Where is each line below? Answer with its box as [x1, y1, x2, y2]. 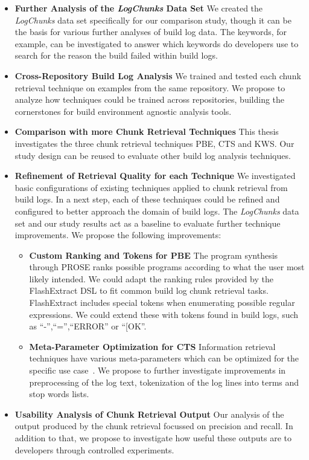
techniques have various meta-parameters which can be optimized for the [29, 352, 299, 364]
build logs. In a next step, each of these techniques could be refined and [14, 193, 280, 206]
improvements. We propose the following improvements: [14, 228, 221, 241]
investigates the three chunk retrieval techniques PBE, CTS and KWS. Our [14, 137, 295, 149]
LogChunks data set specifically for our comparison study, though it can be [14, 13, 291, 26]
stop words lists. [29, 387, 89, 400]
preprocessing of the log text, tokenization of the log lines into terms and [29, 375, 299, 388]
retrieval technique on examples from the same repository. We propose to [14, 81, 285, 94]
